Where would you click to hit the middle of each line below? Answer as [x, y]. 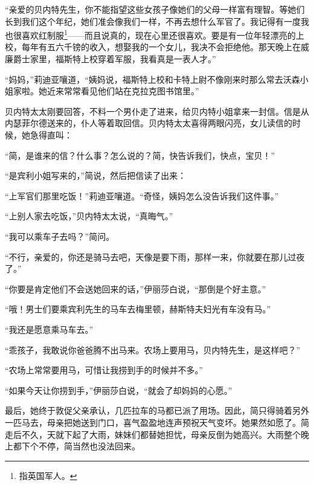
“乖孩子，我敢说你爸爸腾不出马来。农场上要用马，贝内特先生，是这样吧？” [153, 349]
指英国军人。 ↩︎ [48, 475]
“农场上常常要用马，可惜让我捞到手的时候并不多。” [104, 370]
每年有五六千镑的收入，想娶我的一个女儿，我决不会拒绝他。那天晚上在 [161, 47]
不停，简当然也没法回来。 [89, 446]
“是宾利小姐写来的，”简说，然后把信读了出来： [96, 175]
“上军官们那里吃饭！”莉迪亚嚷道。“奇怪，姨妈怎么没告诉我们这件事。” [142, 195]
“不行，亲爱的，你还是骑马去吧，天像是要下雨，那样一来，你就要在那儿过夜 [155, 256]
